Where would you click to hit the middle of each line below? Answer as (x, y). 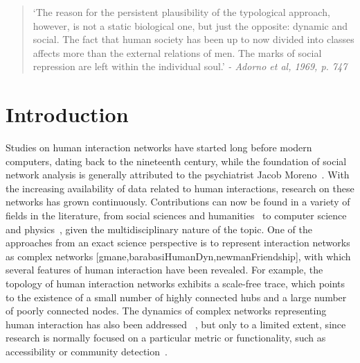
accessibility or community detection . (87, 351)
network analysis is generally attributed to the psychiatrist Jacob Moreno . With (178, 175)
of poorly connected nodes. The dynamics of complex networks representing (166, 311)
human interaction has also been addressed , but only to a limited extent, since (176, 324)
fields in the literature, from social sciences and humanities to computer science (176, 216)
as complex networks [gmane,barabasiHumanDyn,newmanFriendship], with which (178, 256)
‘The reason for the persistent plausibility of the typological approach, (181, 12)
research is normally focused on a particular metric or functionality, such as (166, 338)
